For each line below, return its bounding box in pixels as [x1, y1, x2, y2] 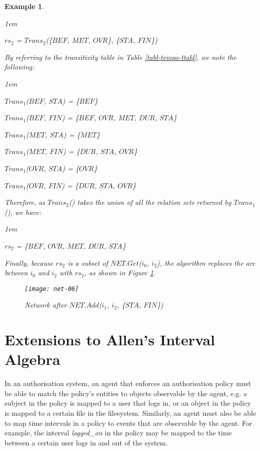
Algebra [5, 349, 60, 369]
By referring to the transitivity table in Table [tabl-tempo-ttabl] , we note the [5, 51, 237, 62]
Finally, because [5, 257, 53, 268]
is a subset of [67, 257, 108, 268]
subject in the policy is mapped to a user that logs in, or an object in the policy [5, 398, 251, 408]
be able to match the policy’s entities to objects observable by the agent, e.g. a [5, 388, 247, 398]
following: [5, 61, 35, 72]
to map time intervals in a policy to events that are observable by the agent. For [5, 417, 252, 428]
